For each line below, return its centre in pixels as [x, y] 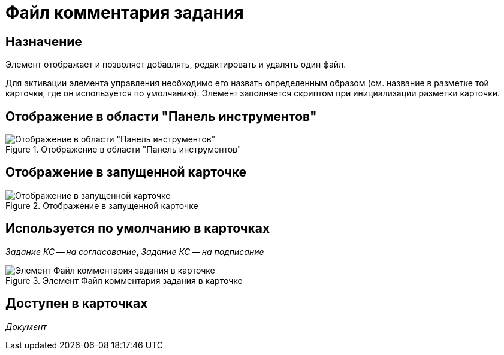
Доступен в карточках [77, 304]
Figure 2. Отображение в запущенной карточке [102, 205]
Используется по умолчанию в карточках [138, 229]
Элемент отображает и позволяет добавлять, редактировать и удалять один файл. [176, 65]
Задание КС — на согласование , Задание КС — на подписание [135, 251]
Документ [26, 326]
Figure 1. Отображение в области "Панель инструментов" [123, 150]
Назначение [44, 41]
